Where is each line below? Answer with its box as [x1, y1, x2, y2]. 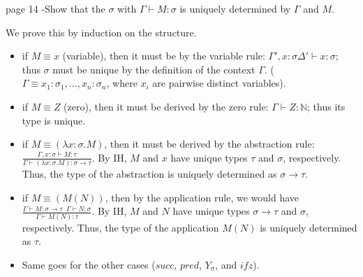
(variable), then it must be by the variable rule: [62, 48, 265, 63]
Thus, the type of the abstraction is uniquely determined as [22, 166, 277, 181]
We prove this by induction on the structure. [6, 24, 197, 39]
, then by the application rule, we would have [105, 190, 299, 204]
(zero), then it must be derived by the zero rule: [64, 99, 269, 113]
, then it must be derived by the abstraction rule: [104, 136, 315, 151]
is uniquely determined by [179, 1, 291, 15]
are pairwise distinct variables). [152, 76, 286, 90]
